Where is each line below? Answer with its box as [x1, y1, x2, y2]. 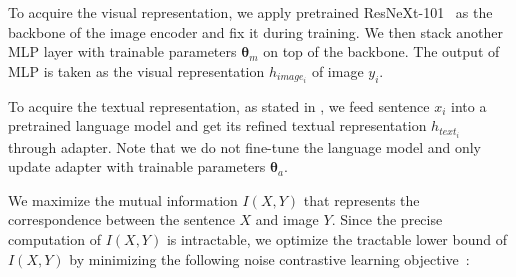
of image [311, 60, 364, 81]
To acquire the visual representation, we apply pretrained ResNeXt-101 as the [8, 2, 493, 22]
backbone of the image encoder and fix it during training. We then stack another [8, 21, 503, 42]
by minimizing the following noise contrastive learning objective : [69, 248, 470, 269]
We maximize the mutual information [8, 189, 238, 210]
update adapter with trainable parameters [8, 156, 266, 177]
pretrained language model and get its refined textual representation [8, 115, 427, 136]
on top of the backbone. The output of [263, 41, 500, 62]
